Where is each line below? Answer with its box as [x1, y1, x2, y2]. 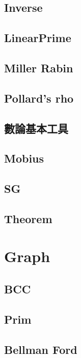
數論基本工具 [4, 120, 68, 136]
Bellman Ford [4, 341, 77, 357]
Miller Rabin [4, 59, 73, 75]
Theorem [4, 210, 52, 226]
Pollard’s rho [4, 90, 74, 106]
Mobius [4, 150, 44, 166]
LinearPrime [4, 30, 71, 46]
